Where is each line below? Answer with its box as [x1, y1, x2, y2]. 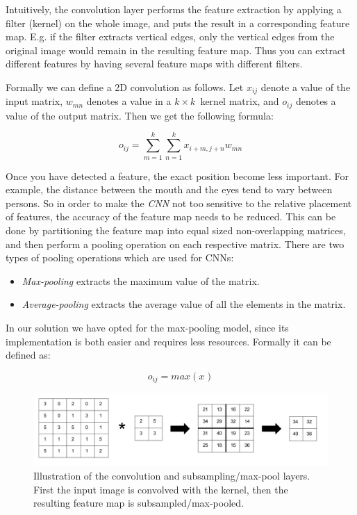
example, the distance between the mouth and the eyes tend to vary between [6, 182, 333, 197]
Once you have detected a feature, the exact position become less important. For [6, 168, 349, 183]
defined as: [6, 348, 51, 362]
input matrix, [6, 94, 63, 108]
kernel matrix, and [200, 94, 279, 108]
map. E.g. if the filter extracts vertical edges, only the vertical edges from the [6, 29, 335, 44]
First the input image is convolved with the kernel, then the [33, 482, 288, 496]
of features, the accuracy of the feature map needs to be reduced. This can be [6, 209, 336, 224]
